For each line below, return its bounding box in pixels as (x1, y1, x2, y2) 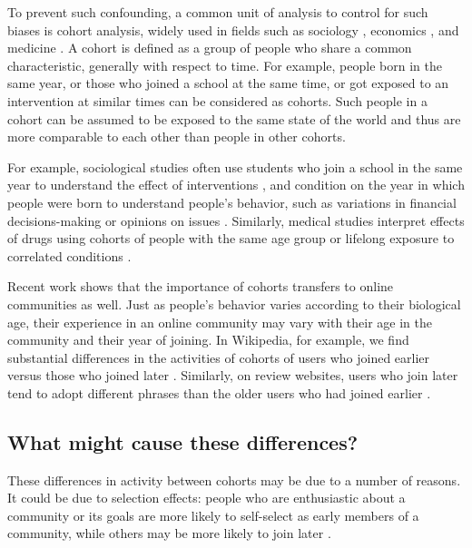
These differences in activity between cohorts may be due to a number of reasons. (7, 470, 461, 489)
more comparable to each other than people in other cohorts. (7, 127, 346, 146)
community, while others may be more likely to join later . (7, 524, 331, 543)
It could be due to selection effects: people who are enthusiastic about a (7, 488, 406, 507)
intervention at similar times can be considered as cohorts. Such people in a (7, 91, 428, 110)
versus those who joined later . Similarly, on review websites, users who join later (7, 366, 458, 385)
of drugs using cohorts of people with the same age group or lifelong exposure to (7, 229, 455, 248)
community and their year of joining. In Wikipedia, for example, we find (7, 330, 409, 349)
